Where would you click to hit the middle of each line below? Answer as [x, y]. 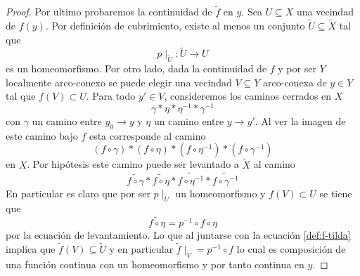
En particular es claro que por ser [78, 193]
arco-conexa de [295, 82]
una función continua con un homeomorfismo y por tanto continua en [155, 264]
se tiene [336, 193]
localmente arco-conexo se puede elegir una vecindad [119, 82]
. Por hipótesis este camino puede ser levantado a [133, 164]
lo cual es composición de [291, 249]
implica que [31, 249]
